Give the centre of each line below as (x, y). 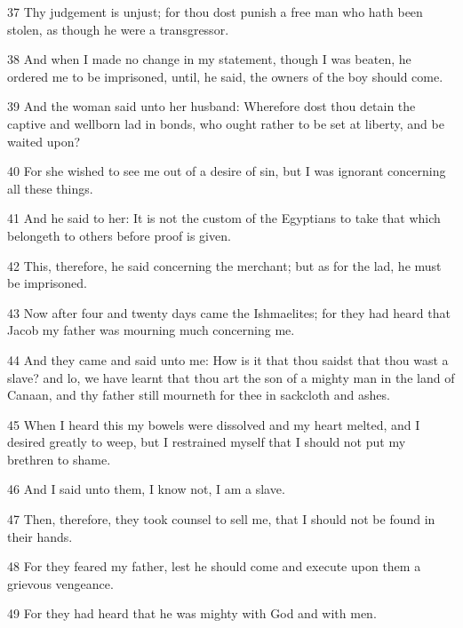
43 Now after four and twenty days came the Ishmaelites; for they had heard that (229, 312)
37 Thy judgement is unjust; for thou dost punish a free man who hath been (215, 12)
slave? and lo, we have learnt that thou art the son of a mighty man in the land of (231, 377)
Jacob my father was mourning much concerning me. (151, 330)
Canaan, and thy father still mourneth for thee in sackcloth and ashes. (199, 395)
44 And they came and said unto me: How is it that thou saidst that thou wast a (228, 359)
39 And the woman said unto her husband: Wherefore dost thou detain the (212, 106)
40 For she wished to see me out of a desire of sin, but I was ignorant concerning (227, 171)
